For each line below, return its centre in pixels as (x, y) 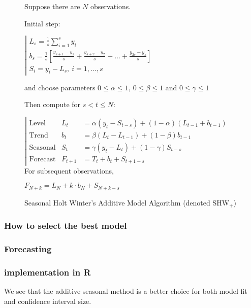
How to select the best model (66, 225)
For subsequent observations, (69, 170)
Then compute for (53, 104)
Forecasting (28, 248)
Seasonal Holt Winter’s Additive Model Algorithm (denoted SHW (127, 202)
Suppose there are (52, 6)
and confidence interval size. (48, 301)
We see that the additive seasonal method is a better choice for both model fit (126, 290)
